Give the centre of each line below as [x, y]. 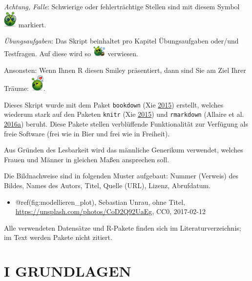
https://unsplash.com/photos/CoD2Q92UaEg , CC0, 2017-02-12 [111, 211]
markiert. [32, 24]
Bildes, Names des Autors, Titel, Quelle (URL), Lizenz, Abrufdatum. [107, 185]
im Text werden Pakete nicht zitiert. [58, 237]
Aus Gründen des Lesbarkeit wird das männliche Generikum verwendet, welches [124, 150]
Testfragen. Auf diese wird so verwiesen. [71, 54]
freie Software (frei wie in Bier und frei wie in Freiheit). [87, 133]
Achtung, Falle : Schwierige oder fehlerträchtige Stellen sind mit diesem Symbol [122, 6]
